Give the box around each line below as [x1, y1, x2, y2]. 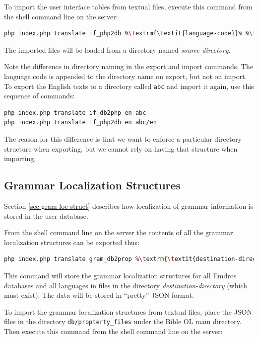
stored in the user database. [4, 210, 88, 221]
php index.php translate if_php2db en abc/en [4, 119, 157, 126]
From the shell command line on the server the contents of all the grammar [4, 227, 233, 238]
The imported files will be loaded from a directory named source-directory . [4, 44, 231, 55]
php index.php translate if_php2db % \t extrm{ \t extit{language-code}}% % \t [4, 30, 257, 37]
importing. [4, 153, 36, 164]
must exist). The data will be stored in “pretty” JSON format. [4, 290, 194, 300]
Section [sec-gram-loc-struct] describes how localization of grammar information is [4, 200, 254, 211]
